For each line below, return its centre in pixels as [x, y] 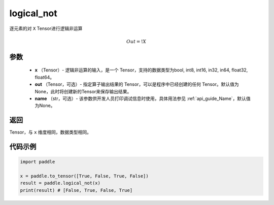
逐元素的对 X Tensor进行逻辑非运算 [46, 28]
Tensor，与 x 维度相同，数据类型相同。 [50, 132]
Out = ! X [136, 41]
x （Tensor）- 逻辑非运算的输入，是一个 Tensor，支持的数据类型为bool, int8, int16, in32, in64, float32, [141, 70]
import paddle [38, 162]
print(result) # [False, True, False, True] [76, 190]
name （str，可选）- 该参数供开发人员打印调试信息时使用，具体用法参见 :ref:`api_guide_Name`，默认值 [143, 98]
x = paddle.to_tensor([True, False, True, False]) [84, 176]
